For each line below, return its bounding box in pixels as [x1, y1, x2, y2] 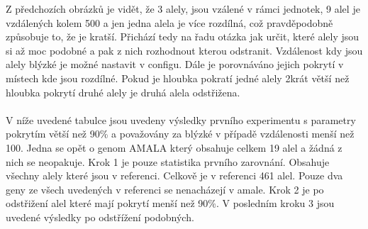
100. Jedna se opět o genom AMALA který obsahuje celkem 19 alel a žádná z [6, 140, 342, 155]
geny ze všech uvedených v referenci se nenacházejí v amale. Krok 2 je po [6, 181, 324, 196]
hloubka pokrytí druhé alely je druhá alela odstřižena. [6, 84, 240, 99]
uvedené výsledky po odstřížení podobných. [6, 209, 194, 224]
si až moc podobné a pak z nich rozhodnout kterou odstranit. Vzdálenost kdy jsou [6, 43, 363, 57]
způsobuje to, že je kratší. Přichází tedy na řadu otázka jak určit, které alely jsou [6, 29, 359, 44]
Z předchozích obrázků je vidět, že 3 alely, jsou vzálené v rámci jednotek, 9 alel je [6, 1, 360, 16]
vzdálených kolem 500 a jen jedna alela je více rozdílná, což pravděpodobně [6, 15, 333, 30]
